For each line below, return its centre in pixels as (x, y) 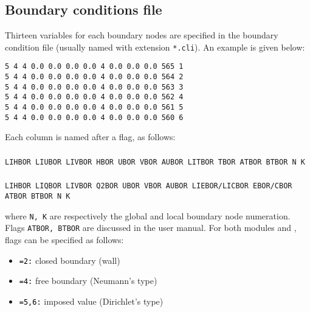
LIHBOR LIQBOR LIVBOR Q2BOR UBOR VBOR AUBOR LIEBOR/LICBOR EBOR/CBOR (149, 186)
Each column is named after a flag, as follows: (90, 137)
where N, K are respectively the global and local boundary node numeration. (148, 215)
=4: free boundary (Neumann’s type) (88, 281)
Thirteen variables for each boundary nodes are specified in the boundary (142, 35)
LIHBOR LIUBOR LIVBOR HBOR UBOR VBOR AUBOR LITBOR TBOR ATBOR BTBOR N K (155, 162)
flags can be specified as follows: (64, 240)
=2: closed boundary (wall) (70, 260)
